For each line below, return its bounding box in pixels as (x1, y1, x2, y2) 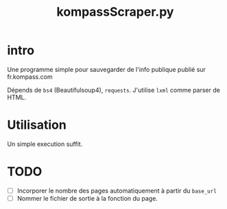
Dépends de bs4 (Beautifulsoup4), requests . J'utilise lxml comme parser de (7, 86, 221, 94)
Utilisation (7, 117, 67, 133)
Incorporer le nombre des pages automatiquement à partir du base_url (16, 186, 217, 195)
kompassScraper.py (56, 4, 174, 20)
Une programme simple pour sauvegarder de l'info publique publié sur (7, 65, 206, 73)
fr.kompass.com (7, 73, 53, 81)
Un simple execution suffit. (7, 140, 83, 148)
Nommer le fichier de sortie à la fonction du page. (16, 194, 158, 202)
